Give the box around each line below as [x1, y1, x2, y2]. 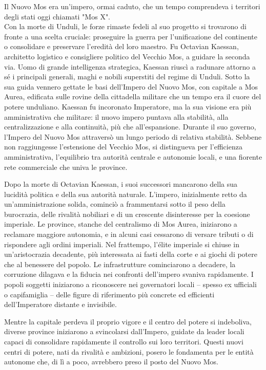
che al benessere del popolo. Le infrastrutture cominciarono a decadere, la [4, 258, 236, 269]
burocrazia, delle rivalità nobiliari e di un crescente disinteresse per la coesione [4, 208, 250, 219]
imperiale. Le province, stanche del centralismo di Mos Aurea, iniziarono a [4, 219, 237, 229]
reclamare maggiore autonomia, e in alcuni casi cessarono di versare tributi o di [4, 229, 254, 240]
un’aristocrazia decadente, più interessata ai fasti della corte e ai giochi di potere [4, 249, 257, 259]
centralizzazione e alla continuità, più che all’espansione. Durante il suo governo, [4, 121, 256, 132]
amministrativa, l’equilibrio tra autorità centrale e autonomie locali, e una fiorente [4, 151, 262, 162]
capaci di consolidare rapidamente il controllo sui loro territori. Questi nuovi [4, 336, 243, 346]
